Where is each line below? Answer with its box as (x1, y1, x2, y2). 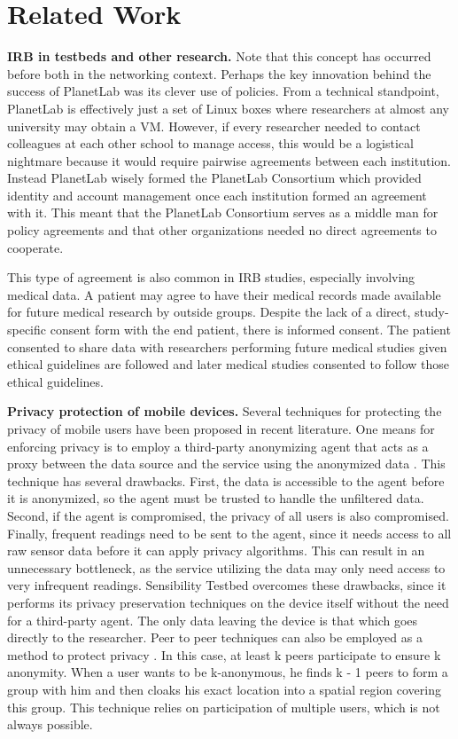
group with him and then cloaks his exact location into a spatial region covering (7, 680, 441, 698)
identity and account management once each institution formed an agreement (7, 185, 427, 204)
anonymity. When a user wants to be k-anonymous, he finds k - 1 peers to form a (7, 663, 448, 681)
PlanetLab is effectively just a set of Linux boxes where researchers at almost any (7, 98, 449, 117)
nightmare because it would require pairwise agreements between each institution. (7, 151, 451, 169)
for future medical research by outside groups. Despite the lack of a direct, (7, 303, 411, 321)
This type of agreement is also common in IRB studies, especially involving (7, 268, 415, 287)
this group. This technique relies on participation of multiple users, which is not (7, 697, 440, 716)
